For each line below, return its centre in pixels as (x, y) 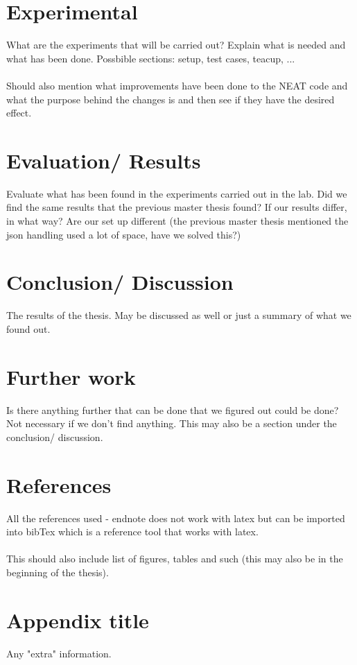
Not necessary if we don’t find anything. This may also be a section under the (172, 423)
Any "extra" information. (59, 653)
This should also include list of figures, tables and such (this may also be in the (175, 559)
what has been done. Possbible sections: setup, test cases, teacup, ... (151, 58)
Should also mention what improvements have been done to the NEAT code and (177, 85)
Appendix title (78, 620)
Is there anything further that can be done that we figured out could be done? (173, 409)
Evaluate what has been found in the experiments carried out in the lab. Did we (177, 193)
